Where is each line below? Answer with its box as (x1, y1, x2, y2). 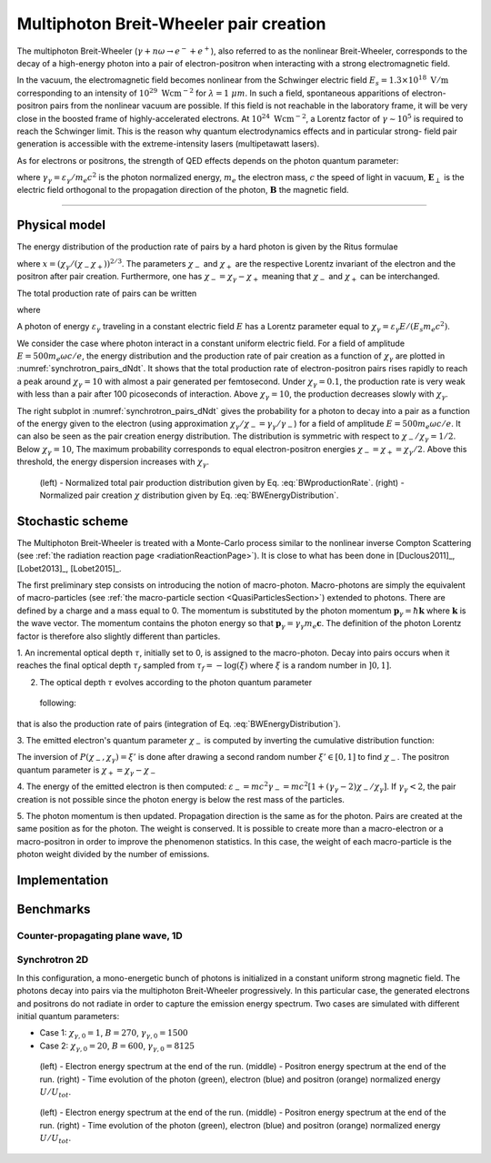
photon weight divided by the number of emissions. (16, 849, 210, 860)
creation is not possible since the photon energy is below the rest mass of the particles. (16, 794, 346, 804)
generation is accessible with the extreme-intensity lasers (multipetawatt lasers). (16, 138, 320, 149)
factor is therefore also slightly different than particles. (16, 631, 221, 642)
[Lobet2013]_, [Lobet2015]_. (16, 562, 122, 573)
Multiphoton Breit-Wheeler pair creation (16, 14, 326, 34)
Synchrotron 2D (16, 954, 89, 966)
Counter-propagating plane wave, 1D (16, 929, 184, 942)
